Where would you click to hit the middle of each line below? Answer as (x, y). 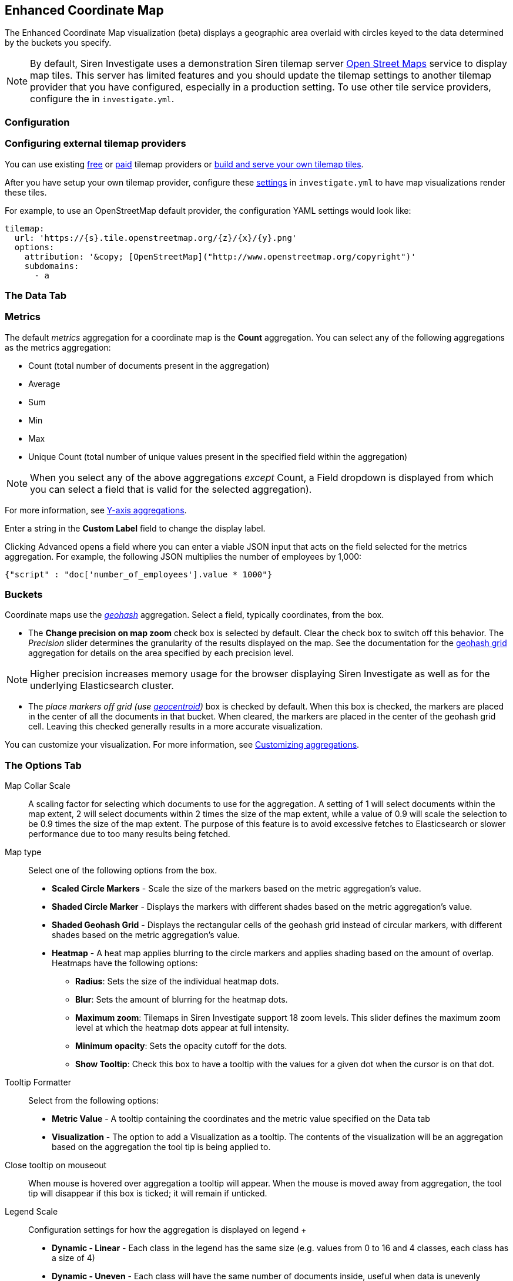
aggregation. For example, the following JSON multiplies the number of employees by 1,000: (183, 556)
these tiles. (26, 192)
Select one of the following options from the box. (123, 870)
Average (44, 384)
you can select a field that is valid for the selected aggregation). (171, 489)
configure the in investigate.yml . (102, 99)
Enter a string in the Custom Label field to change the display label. (135, 528)
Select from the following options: (93, 1101)
